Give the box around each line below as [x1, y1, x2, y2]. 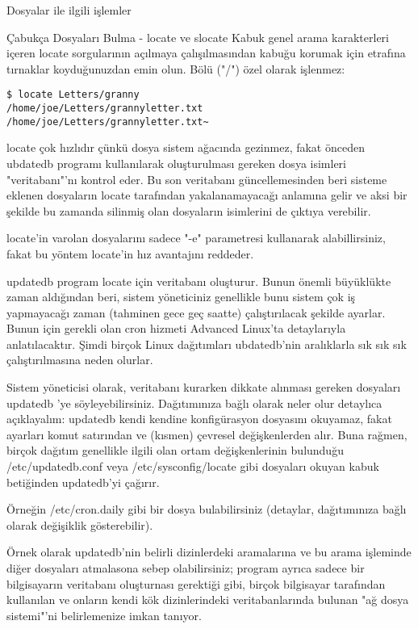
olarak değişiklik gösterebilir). [6, 516, 153, 533]
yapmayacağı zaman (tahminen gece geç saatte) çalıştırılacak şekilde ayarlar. [6, 304, 386, 321]
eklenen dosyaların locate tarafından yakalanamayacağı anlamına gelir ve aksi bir [6, 187, 408, 203]
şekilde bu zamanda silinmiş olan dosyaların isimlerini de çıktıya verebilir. [6, 202, 371, 219]
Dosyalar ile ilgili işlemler [6, 2, 132, 18]
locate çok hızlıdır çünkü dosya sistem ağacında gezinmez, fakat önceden [6, 139, 365, 156]
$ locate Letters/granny [6, 89, 140, 101]
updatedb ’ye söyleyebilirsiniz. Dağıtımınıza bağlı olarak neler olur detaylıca [6, 394, 382, 411]
